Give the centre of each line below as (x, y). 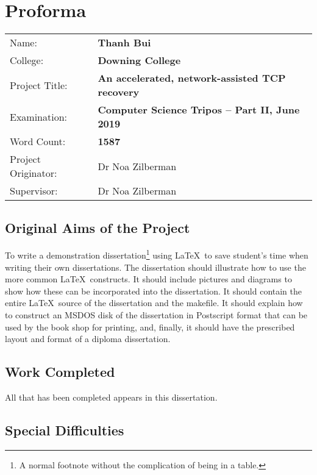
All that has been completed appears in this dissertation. (111, 397)
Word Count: (38, 141)
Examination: (39, 116)
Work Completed (60, 372)
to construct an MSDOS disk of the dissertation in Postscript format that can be (156, 314)
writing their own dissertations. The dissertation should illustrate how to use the (155, 267)
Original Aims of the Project (98, 227)
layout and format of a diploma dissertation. (88, 339)
